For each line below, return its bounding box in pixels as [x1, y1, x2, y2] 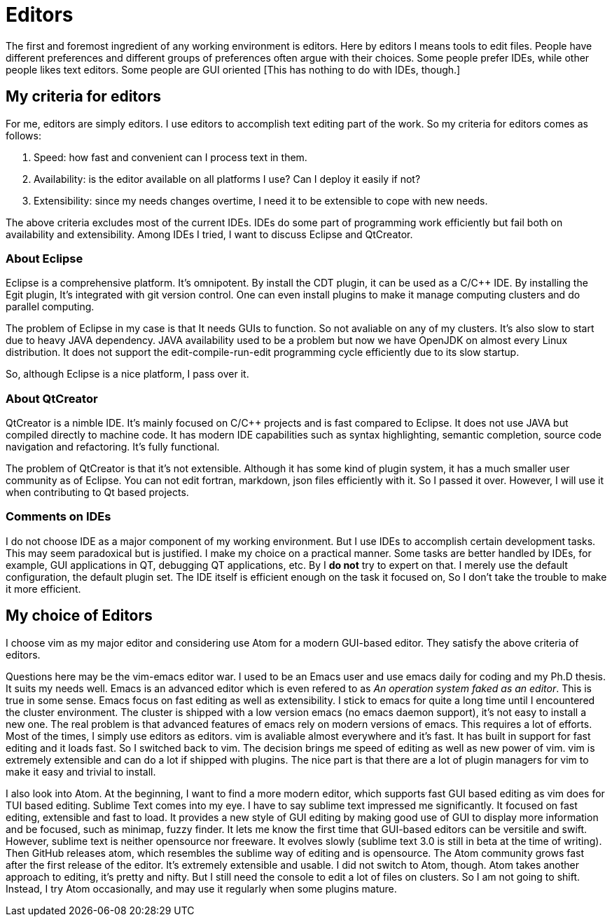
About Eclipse [6, 251, 83, 266]
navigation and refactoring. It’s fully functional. [6, 441, 220, 453]
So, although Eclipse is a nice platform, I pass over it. [6, 368, 249, 380]
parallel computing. [6, 301, 95, 313]
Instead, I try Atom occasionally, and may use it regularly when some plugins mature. [6, 882, 397, 895]
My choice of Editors [6, 607, 153, 625]
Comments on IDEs [6, 509, 111, 524]
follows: [6, 129, 41, 142]
